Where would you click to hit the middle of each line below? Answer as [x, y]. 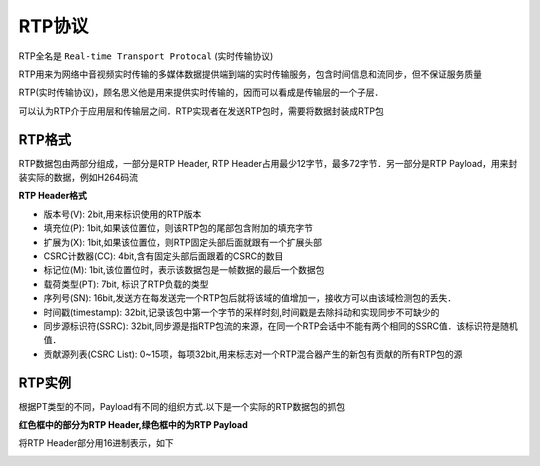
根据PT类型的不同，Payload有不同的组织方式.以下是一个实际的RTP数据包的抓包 [181, 406]
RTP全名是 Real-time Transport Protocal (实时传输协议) [146, 56]
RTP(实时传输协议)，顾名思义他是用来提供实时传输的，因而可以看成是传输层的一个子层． [201, 92]
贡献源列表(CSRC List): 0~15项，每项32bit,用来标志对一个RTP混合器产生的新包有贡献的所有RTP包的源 [253, 354]
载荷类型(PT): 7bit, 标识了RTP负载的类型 [126, 284]
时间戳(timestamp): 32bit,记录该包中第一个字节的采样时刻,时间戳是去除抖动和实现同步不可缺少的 [241, 312]
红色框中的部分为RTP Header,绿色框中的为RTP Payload [133, 424]
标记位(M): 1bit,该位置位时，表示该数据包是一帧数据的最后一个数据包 [184, 270]
